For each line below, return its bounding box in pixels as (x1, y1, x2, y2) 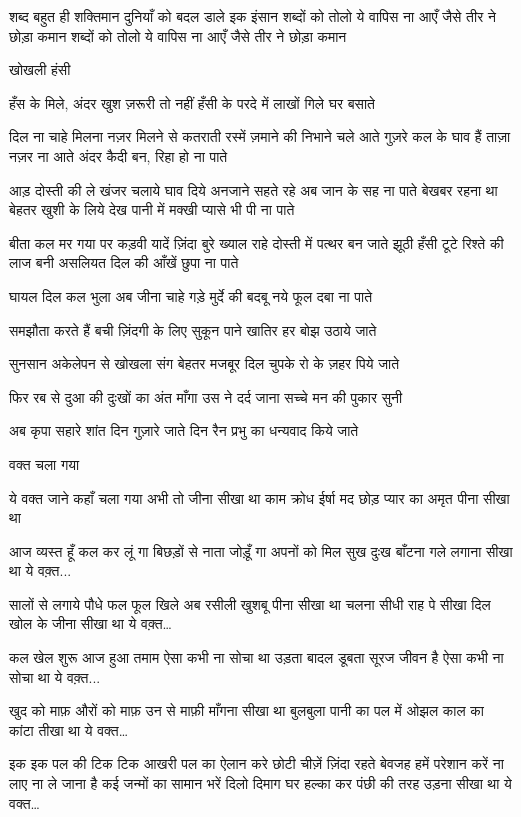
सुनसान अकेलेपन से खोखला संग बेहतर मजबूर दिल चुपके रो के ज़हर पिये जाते (9, 353, 400, 374)
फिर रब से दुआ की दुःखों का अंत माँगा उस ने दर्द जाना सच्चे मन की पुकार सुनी (9, 386, 403, 407)
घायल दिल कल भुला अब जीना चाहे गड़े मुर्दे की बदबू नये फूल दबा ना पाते (9, 285, 373, 306)
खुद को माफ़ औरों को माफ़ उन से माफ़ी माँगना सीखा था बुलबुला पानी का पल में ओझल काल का (9, 700, 484, 721)
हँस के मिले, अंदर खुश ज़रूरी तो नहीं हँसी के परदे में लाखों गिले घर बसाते (9, 92, 376, 113)
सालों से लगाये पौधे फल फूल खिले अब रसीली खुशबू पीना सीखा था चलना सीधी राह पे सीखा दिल (9, 593, 491, 614)
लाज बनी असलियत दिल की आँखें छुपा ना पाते (9, 252, 239, 273)
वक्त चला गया (9, 453, 80, 474)
